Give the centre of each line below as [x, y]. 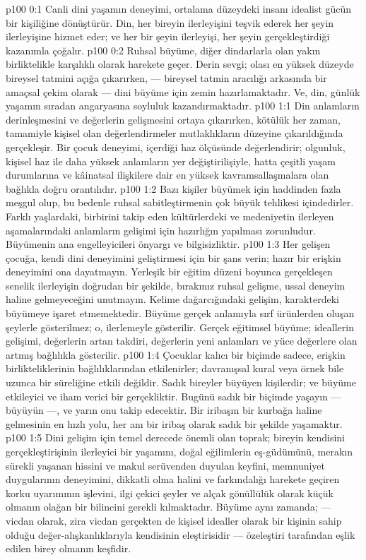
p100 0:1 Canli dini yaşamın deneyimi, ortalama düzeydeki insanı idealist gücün [179, 8]
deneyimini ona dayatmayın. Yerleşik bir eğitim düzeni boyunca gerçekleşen [169, 272]
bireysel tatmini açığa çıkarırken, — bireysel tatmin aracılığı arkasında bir [166, 77]
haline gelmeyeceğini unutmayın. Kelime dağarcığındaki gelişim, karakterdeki [172, 299]
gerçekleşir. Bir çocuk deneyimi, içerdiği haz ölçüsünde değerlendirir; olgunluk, [176, 147]
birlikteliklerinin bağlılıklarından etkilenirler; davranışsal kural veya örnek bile [175, 368]
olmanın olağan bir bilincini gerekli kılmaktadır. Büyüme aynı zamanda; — [169, 507]
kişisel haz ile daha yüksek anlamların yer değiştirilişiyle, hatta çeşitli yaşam [171, 161]
